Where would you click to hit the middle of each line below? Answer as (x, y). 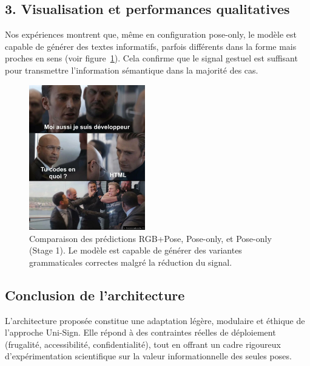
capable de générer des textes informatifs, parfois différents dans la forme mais (151, 46)
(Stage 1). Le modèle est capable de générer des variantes (136, 250)
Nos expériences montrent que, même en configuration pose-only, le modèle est (151, 34)
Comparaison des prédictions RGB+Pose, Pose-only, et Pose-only (150, 238)
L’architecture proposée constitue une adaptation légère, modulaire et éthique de (155, 320)
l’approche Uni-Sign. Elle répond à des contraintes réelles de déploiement (140, 332)
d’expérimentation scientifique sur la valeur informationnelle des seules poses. (148, 356)
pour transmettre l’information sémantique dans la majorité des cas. (132, 70)
